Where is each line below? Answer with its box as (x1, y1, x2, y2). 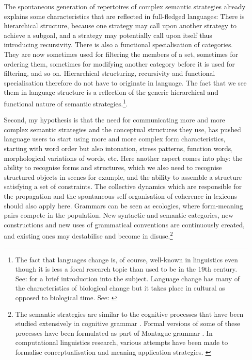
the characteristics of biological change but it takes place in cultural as (15, 283, 225, 293)
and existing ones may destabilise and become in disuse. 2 (4, 229, 173, 240)
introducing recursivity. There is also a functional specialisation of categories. (4, 39, 233, 50)
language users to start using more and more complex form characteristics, (4, 134, 225, 144)
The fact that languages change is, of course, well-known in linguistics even (15, 254, 238, 264)
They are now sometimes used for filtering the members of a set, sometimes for (4, 49, 238, 59)
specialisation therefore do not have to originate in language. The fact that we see (4, 77, 247, 87)
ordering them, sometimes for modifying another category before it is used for (4, 58, 235, 69)
